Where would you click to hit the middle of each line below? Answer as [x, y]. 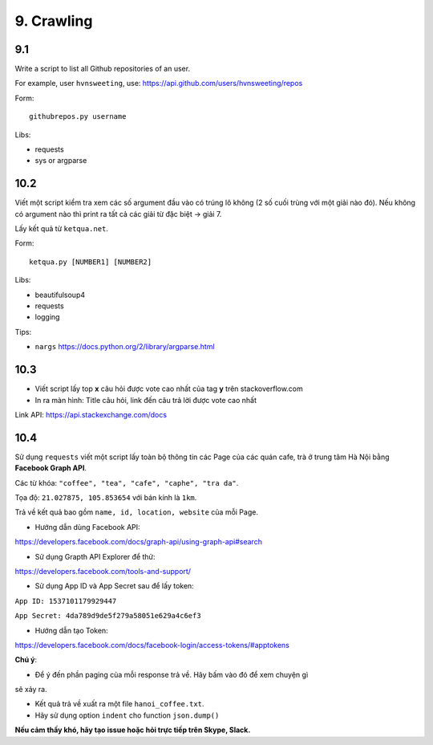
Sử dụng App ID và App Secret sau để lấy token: [114, 586]
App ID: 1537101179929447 [66, 601]
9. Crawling [54, 21]
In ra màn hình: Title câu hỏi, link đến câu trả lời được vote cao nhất [146, 400]
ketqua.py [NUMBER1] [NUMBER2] [91, 262]
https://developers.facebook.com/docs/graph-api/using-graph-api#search [138, 542]
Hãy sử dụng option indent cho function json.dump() [127, 715]
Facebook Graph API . [51, 468]
